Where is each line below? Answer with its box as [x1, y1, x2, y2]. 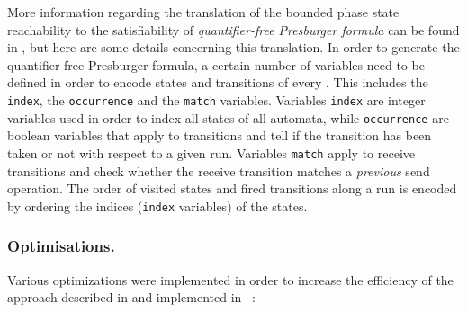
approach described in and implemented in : [7, 288, 256, 307]
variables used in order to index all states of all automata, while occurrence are [7, 108, 449, 127]
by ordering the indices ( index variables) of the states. [7, 196, 308, 215]
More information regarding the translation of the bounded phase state [7, 3, 400, 21]
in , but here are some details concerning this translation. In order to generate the [7, 38, 460, 57]
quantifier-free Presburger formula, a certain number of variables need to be [7, 55, 425, 74]
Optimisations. [7, 235, 115, 257]
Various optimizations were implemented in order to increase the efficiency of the [7, 270, 454, 289]
